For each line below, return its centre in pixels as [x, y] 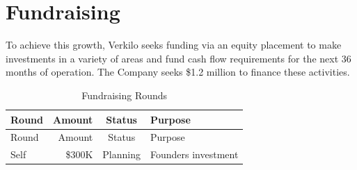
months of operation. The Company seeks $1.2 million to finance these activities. [178, 72]
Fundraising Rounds [125, 95]
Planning [121, 154]
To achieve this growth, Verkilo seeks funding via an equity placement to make [174, 45]
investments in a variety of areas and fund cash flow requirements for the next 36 [178, 58]
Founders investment [195, 154]
